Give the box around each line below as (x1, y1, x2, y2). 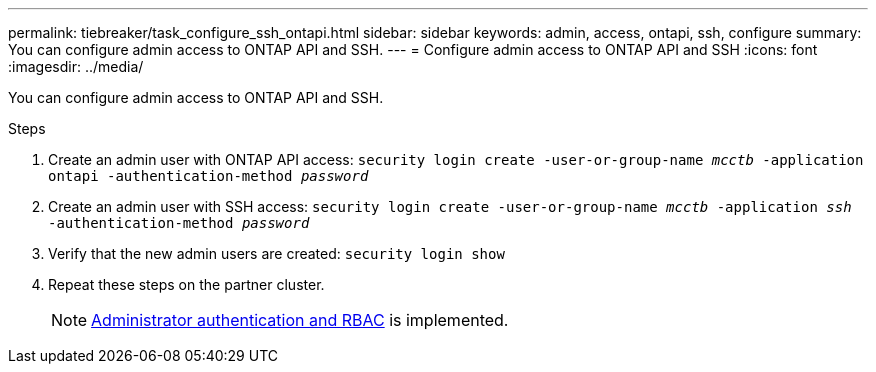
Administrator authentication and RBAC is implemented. (91, 310, 509, 330)
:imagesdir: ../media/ (8, 58, 144, 75)
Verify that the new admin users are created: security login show (48, 245, 505, 262)
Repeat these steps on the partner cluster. (48, 276, 325, 293)
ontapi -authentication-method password (48, 168, 369, 184)
